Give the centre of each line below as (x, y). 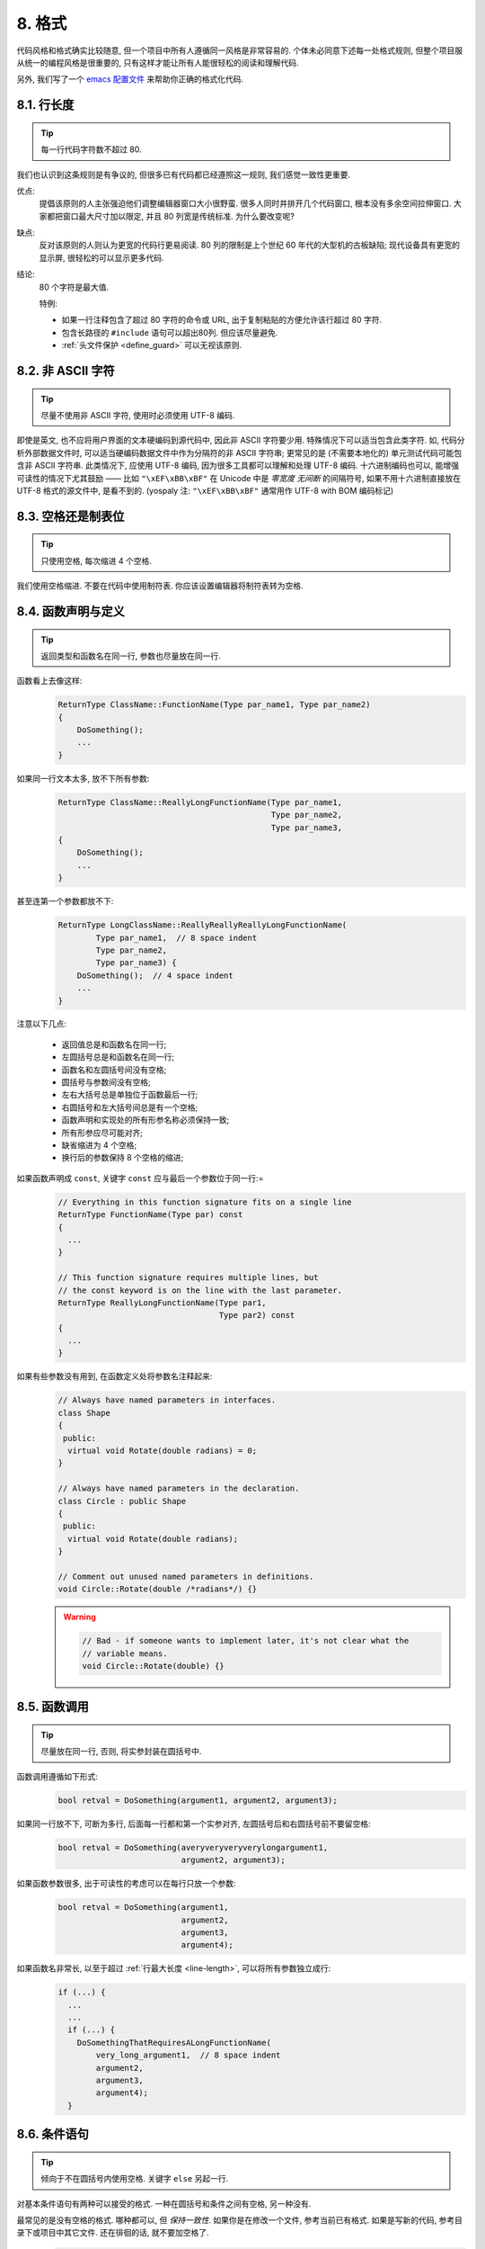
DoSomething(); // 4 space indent (155, 975)
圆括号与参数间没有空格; (106, 1082)
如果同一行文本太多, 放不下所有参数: (83, 778)
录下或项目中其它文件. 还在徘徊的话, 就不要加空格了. (113, 2233)
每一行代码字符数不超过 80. (92, 149)
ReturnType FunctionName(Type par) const (150, 1215)
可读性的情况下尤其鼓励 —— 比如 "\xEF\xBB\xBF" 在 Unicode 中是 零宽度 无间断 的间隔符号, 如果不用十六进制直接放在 (239, 478)
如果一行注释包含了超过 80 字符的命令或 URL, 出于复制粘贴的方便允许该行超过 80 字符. (222, 320)
